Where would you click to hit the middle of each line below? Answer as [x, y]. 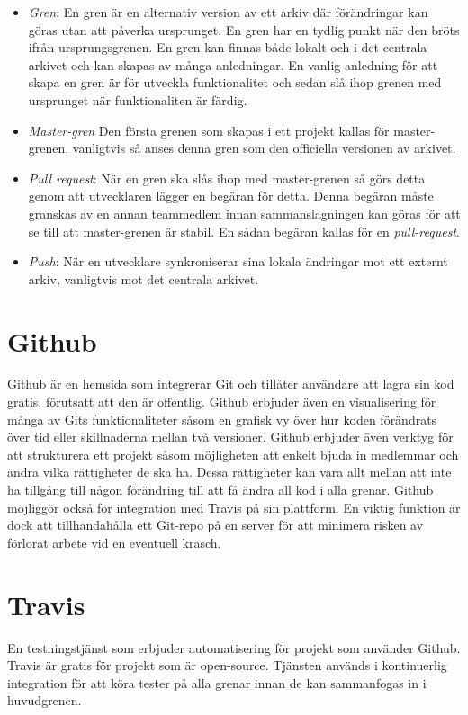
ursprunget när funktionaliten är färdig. [138, 99]
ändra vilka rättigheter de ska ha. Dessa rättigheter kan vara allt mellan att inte [229, 472]
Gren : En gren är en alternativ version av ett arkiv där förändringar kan [228, 12]
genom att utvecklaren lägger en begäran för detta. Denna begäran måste [231, 196]
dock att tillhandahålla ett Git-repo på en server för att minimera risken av [216, 525]
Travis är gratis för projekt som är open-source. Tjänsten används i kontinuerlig [227, 665]
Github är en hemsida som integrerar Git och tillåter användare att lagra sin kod [231, 384]
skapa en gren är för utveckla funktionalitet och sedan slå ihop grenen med [235, 82]
